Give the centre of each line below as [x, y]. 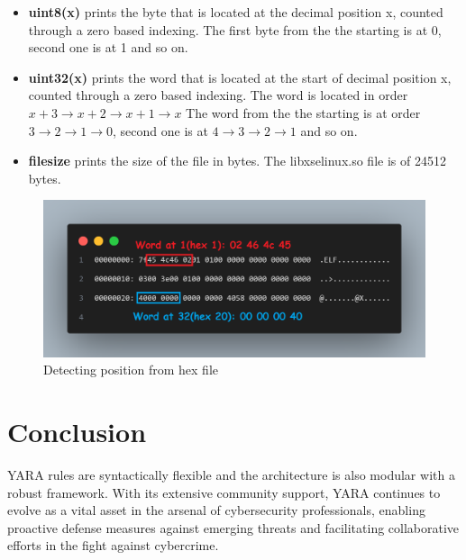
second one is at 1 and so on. [108, 47]
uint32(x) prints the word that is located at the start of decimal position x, [240, 77]
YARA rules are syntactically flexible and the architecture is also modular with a [231, 474]
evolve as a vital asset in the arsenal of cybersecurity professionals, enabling [216, 510]
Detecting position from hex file [131, 370]
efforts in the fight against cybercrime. [113, 545]
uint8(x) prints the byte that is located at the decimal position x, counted [236, 12]
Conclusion [77, 432]
